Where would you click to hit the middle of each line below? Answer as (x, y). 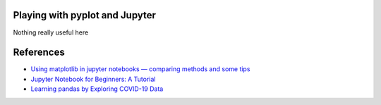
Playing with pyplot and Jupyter (85, 15)
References (39, 52)
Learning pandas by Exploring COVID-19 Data (97, 89)
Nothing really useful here (51, 32)
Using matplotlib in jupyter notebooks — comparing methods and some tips (140, 69)
